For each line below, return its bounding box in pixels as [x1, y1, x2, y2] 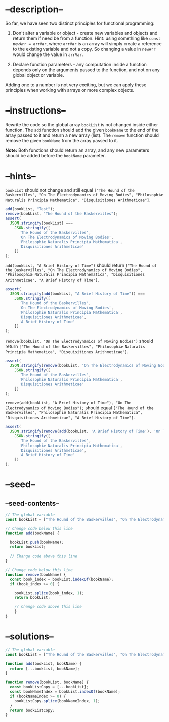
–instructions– [5, 105, 66, 117]
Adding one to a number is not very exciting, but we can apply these [5, 82, 147, 88]
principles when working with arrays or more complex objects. [5, 87, 135, 93]
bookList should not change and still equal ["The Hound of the [5, 187, 135, 193]
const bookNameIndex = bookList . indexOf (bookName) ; [10, 689, 121, 694]
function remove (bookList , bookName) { [5, 680, 89, 685]
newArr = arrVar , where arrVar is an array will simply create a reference [12, 40, 162, 46]
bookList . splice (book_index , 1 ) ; [14, 590, 84, 596]
